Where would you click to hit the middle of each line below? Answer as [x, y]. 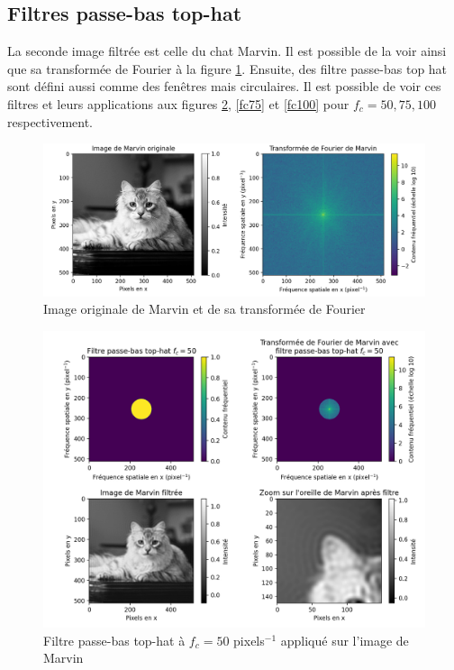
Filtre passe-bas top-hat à [114, 640]
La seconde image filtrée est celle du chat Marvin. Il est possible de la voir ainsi [227, 51]
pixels [249, 640]
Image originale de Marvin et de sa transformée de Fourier [204, 309]
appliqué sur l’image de [345, 640]
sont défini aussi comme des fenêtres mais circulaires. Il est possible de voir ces [224, 86]
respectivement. [50, 121]
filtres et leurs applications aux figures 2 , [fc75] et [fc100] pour [178, 103]
